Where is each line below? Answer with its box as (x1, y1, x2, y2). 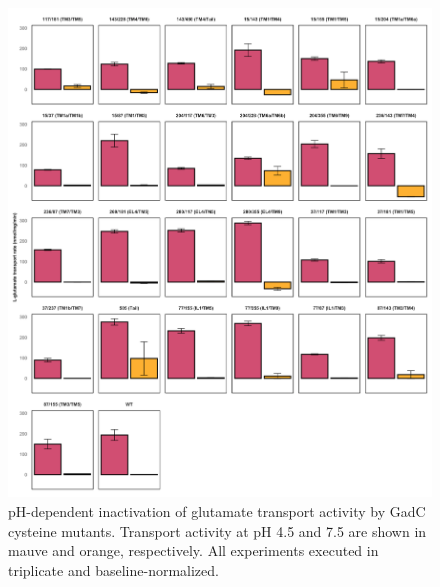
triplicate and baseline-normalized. (8, 559, 219, 580)
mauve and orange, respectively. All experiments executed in (8, 540, 379, 561)
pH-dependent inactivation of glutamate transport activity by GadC (8, 501, 426, 522)
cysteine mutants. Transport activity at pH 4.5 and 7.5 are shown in (8, 520, 427, 541)
